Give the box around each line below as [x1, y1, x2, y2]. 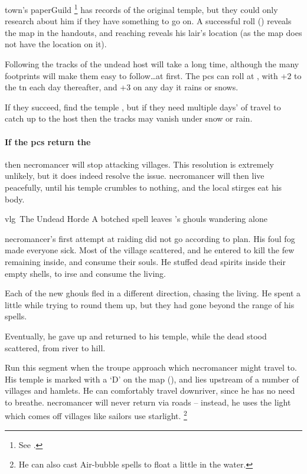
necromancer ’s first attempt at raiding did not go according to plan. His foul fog [5, 232, 295, 244]
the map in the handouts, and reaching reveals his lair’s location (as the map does [5, 26, 302, 38]
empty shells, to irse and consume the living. [5, 267, 166, 279]
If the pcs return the [5, 135, 91, 148]
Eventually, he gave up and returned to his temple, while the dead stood [5, 329, 267, 342]
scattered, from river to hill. [5, 341, 106, 354]
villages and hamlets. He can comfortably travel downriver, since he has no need [5, 384, 295, 397]
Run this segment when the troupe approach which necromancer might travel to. [5, 361, 297, 374]
